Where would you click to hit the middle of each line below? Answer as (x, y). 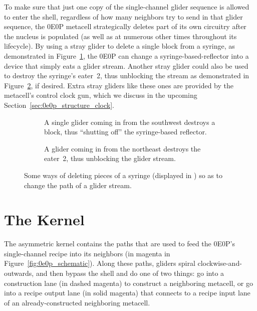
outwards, (19, 273)
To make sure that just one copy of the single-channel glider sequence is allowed (127, 7)
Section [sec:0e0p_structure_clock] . (59, 105)
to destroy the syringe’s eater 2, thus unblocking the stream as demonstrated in (127, 75)
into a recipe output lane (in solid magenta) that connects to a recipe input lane (127, 293)
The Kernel (44, 219)
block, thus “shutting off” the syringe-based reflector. (125, 132)
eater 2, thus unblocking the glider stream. (110, 158)
